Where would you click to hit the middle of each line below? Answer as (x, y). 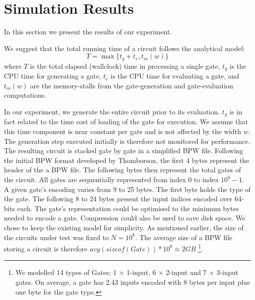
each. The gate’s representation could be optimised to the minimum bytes (128, 208)
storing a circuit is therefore (46, 248)
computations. (25, 95)
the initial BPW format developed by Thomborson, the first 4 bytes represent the (127, 160)
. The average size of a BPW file (184, 237)
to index (206, 179)
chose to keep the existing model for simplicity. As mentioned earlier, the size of (124, 227)
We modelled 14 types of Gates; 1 (66, 272)
